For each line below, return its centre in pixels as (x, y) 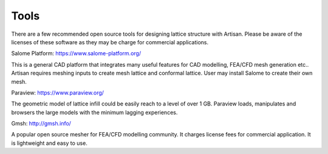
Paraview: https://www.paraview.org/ (58, 92)
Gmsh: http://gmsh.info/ (41, 124)
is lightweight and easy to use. (49, 143)
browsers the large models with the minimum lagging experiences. (94, 112)
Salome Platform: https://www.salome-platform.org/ (76, 53)
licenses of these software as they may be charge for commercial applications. (110, 42)
